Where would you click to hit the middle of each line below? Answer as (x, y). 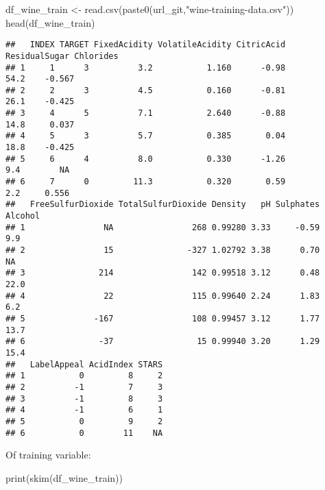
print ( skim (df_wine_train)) (64, 477)
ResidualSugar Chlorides (62, 56)
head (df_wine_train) (50, 22)
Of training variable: (48, 455)
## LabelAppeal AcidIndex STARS (84, 364)
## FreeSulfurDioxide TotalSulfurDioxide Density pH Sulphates (163, 205)
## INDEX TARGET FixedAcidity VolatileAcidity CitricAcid (146, 45)
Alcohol (23, 216)
